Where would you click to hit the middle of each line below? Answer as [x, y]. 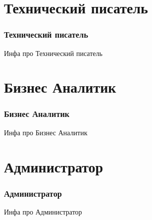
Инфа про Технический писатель [53, 53]
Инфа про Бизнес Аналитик [46, 132]
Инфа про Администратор [43, 211]
